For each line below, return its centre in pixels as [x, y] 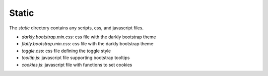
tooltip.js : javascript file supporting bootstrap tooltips [76, 58]
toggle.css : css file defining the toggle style [66, 51]
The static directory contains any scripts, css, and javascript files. [76, 28]
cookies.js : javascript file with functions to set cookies [77, 65]
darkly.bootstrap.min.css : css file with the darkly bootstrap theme [89, 37]
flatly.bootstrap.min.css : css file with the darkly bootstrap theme [88, 44]
